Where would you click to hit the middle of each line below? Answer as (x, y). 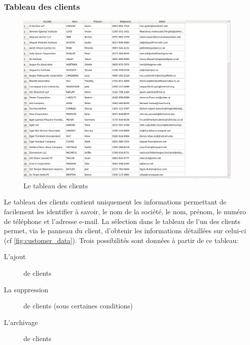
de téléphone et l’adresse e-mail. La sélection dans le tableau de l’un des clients (122, 221)
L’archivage (21, 322)
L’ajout (15, 256)
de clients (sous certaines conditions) (78, 306)
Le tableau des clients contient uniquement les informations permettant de (115, 202)
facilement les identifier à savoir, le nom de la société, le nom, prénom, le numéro (125, 212)
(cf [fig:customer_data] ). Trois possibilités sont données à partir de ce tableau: (121, 240)
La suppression (26, 289)
